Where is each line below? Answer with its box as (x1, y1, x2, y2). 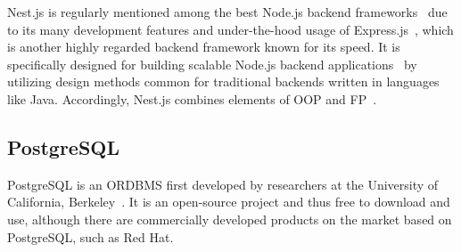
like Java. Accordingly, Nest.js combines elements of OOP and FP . (7, 89, 377, 108)
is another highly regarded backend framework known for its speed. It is (7, 37, 400, 56)
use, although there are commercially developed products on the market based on (7, 209, 452, 228)
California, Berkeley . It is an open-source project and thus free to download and (7, 192, 450, 211)
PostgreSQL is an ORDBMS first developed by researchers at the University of (7, 175, 439, 193)
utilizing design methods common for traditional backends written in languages (7, 72, 440, 91)
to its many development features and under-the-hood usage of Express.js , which (7, 20, 454, 38)
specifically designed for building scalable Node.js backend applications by (7, 54, 417, 73)
